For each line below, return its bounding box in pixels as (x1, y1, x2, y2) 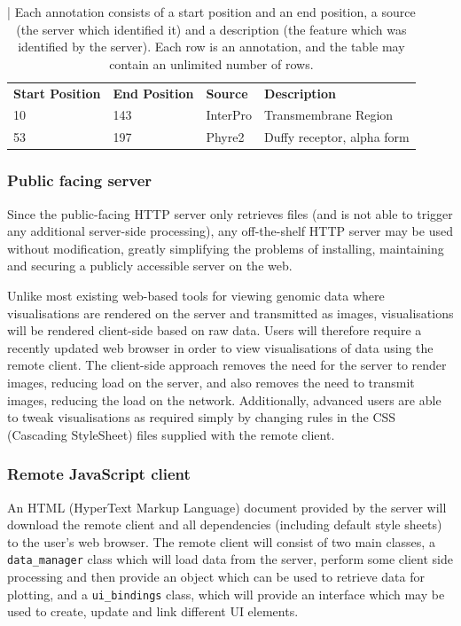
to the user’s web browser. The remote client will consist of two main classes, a (7, 532, 435, 551)
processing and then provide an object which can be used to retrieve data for (7, 567, 425, 585)
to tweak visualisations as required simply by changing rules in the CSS (7, 408, 396, 426)
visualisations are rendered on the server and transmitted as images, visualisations (7, 303, 454, 322)
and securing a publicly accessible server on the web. (7, 256, 293, 275)
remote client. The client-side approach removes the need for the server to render (7, 356, 447, 374)
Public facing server (7, 169, 152, 192)
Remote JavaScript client (7, 463, 191, 485)
